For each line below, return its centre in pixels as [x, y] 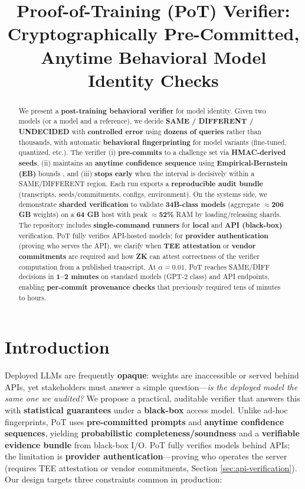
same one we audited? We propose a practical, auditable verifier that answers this [152, 398]
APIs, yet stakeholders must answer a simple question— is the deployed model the [151, 386]
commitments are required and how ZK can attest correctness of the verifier [139, 256]
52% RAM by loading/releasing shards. [220, 215]
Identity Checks [153, 80]
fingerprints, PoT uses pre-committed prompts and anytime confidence [145, 421]
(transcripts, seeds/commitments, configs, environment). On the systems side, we [143, 194]
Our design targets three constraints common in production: [114, 479]
